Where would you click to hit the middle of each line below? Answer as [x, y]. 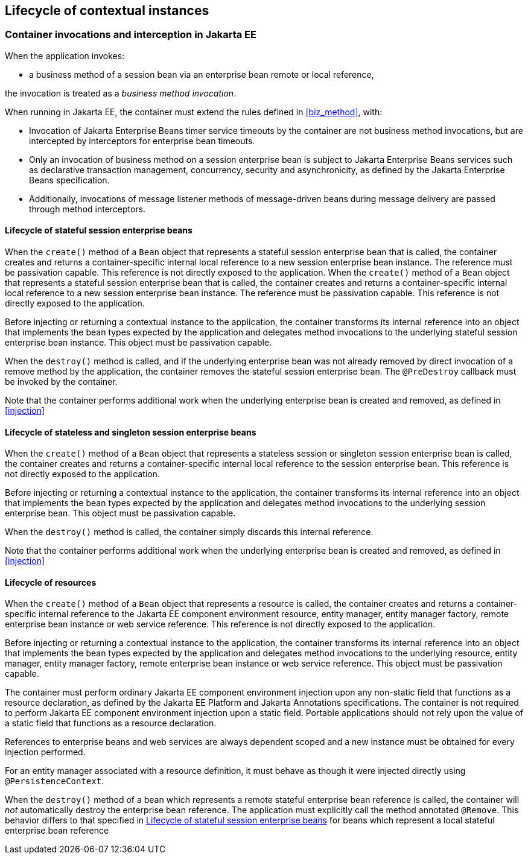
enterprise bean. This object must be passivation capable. [120, 513]
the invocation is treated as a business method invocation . [121, 93]
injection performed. [45, 752]
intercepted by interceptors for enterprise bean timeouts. [142, 141]
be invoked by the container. [61, 382]
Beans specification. [69, 180]
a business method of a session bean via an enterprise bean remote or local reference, [202, 74]
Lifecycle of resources [51, 582]
